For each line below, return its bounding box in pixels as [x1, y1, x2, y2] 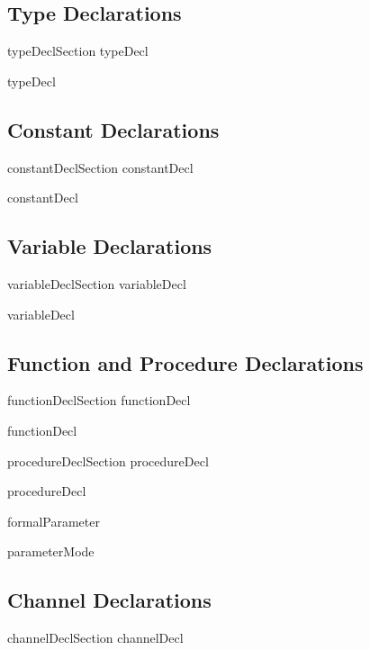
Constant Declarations [7, 115, 220, 143]
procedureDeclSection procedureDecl [7, 451, 209, 470]
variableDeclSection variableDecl [7, 274, 186, 293]
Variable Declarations [7, 232, 212, 260]
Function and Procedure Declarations [7, 348, 364, 376]
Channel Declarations [7, 586, 212, 614]
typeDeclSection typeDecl [7, 41, 149, 60]
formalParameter [7, 511, 100, 530]
